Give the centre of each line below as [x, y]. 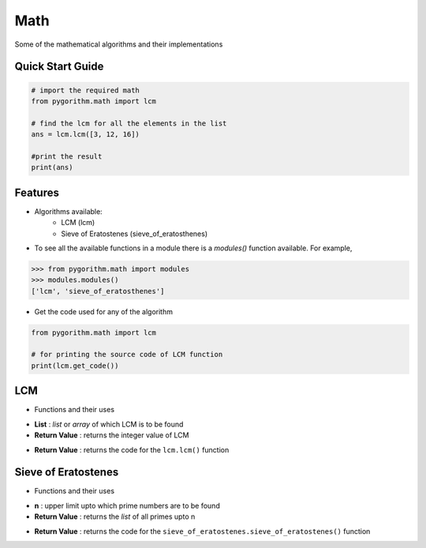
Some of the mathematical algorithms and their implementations [119, 44]
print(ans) [52, 167]
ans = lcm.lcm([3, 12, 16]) [85, 135]
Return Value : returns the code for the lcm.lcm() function [132, 449]
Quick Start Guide [59, 67]
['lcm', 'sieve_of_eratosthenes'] [98, 291]
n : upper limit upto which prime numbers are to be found [127, 505]
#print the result [67, 156]
